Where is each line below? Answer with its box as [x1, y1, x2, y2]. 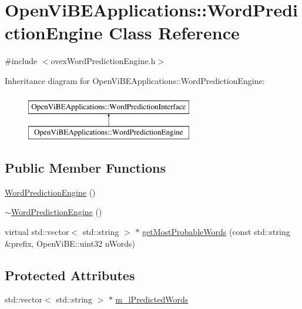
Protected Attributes [5, 266, 135, 284]
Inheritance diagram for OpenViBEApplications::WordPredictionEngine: [5, 74, 265, 86]
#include [5, 55, 38, 67]
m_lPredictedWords [115, 293, 189, 305]
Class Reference [109, 21, 240, 45]
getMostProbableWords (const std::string [142, 226, 290, 238]
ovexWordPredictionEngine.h [51, 55, 156, 67]
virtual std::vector [5, 226, 69, 238]
